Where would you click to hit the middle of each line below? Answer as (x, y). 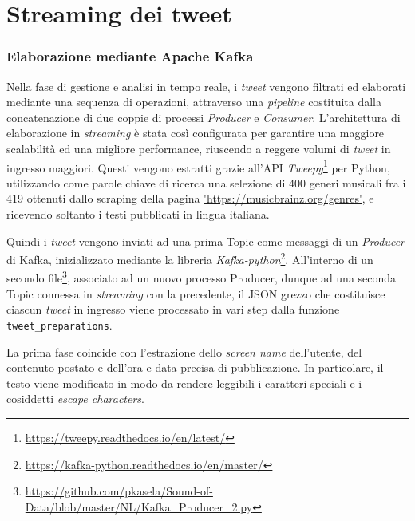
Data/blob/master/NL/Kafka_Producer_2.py (139, 506)
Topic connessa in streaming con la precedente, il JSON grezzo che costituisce (196, 293)
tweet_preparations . (59, 324)
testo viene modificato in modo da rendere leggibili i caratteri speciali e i (184, 383)
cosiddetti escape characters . (75, 399)
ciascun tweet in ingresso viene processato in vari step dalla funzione (173, 309)
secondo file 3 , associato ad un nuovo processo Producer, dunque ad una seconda (202, 277)
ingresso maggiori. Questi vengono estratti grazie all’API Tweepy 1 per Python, (198, 166)
